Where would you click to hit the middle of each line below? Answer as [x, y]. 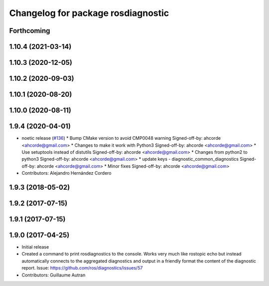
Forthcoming [30, 31]
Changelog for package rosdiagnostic [89, 13]
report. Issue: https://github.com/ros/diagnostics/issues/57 [82, 268]
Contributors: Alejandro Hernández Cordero [67, 173]
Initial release [35, 247]
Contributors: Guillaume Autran [54, 275]
